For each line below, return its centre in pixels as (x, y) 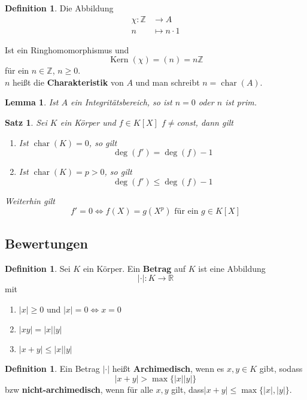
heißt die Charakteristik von (68, 82)
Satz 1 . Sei (26, 122)
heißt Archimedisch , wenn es (168, 369)
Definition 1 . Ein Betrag (52, 369)
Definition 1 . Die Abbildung (59, 8)
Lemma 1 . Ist (32, 102)
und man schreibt (168, 82)
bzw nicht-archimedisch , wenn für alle (79, 389)
